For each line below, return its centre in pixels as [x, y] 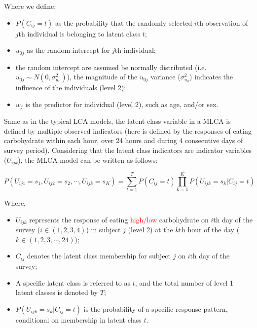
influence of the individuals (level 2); [71, 88]
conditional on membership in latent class [78, 319]
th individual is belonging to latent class [79, 33]
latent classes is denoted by [57, 292]
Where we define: [30, 6]
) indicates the [211, 77]
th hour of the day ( [209, 230]
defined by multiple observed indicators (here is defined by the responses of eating [128, 130]
